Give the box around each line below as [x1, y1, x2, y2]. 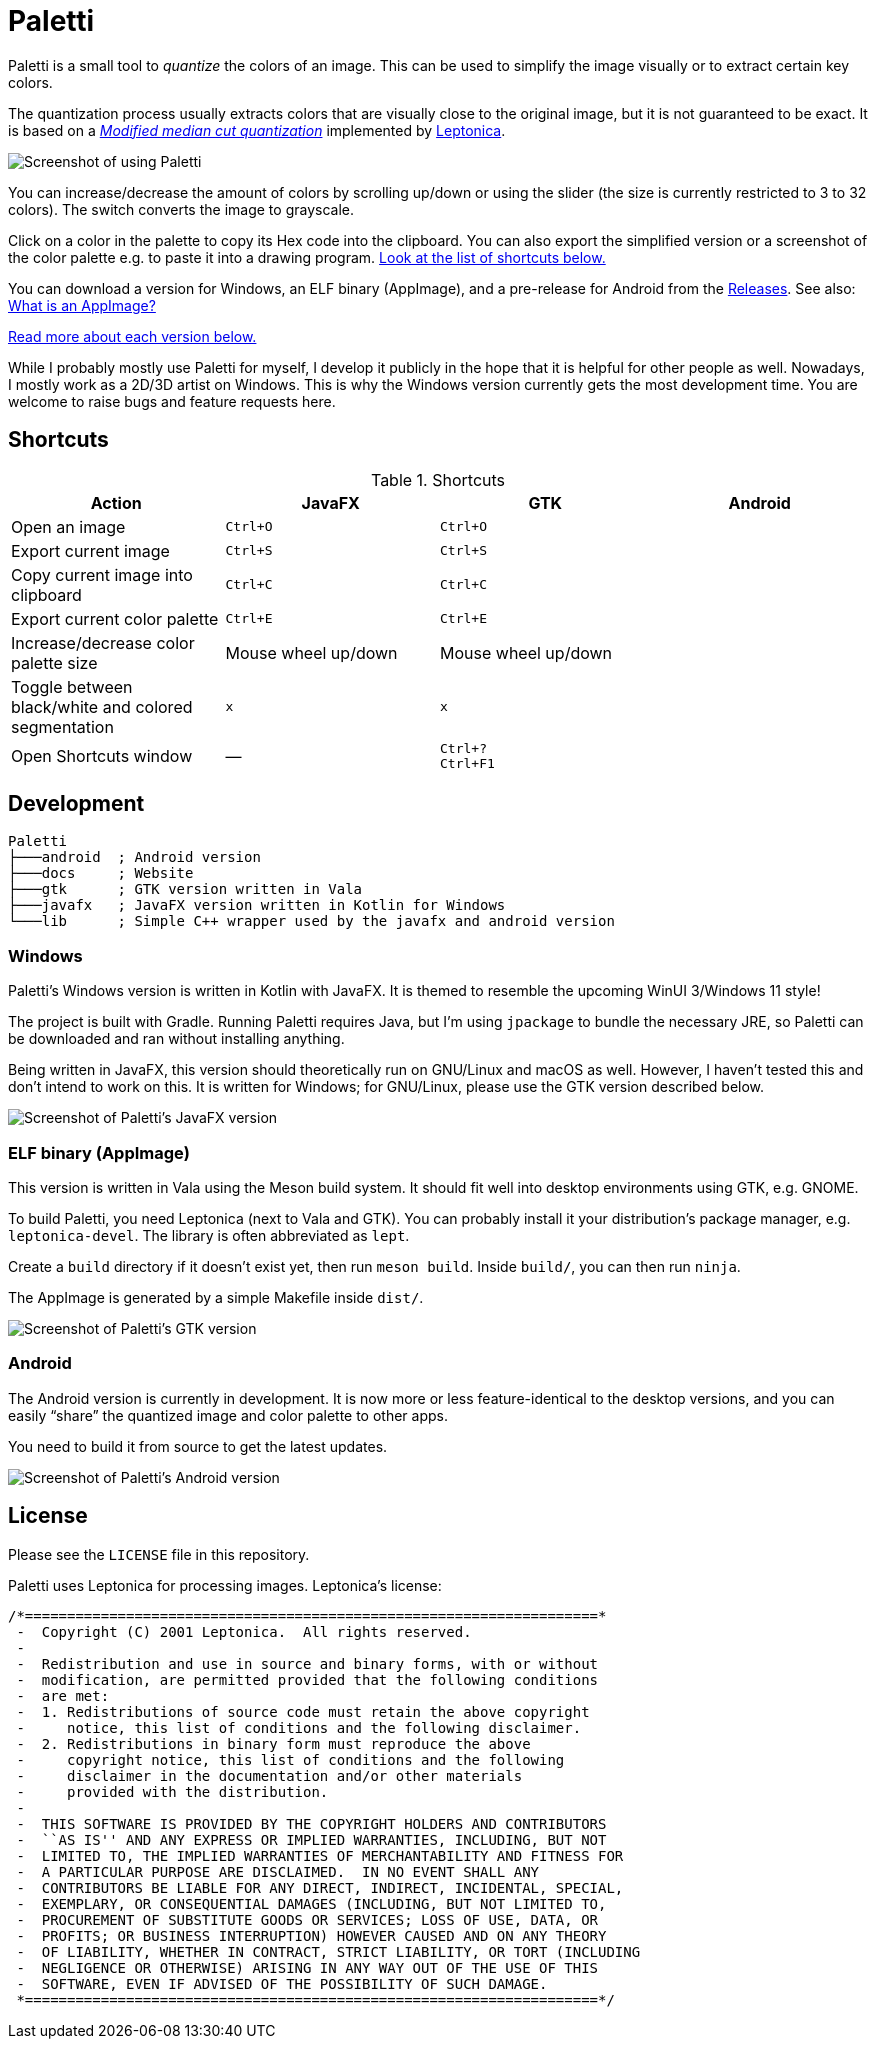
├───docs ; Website [8, 865, 194, 882]
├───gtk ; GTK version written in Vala [8, 881, 363, 898]
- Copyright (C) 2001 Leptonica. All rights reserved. [16, 1623, 472, 1640]
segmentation [11, 716, 114, 737]
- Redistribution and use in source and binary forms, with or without [16, 1655, 599, 1672]
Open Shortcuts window [11, 745, 193, 766]
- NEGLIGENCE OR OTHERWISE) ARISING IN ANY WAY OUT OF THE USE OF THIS [16, 1959, 599, 1976]
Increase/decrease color [11, 632, 195, 653]
